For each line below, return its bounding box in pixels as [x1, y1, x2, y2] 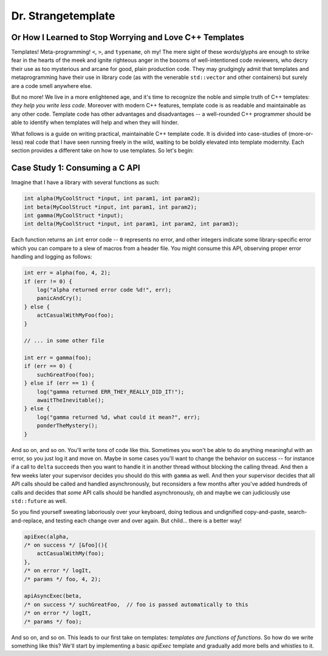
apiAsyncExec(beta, [24, 592, 82, 600]
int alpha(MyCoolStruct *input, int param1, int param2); [24, 195, 200, 202]
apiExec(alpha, [24, 533, 69, 540]
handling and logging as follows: [11, 253, 92, 260]
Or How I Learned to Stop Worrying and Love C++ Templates [11, 32, 244, 42]
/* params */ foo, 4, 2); [24, 575, 101, 583]
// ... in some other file [24, 337, 104, 344]
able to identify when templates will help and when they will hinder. [11, 119, 179, 126]
